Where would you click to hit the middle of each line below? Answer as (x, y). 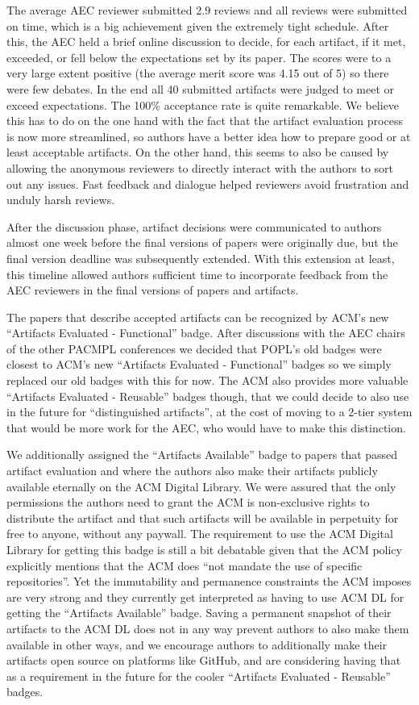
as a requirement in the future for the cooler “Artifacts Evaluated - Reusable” (199, 676)
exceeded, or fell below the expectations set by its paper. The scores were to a (199, 57)
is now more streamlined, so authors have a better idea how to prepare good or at (209, 136)
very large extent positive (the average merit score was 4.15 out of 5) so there (198, 73)
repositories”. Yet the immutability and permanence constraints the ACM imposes (209, 581)
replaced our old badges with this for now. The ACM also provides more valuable (207, 380)
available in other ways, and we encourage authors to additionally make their (197, 644)
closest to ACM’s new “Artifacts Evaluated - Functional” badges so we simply (199, 364)
